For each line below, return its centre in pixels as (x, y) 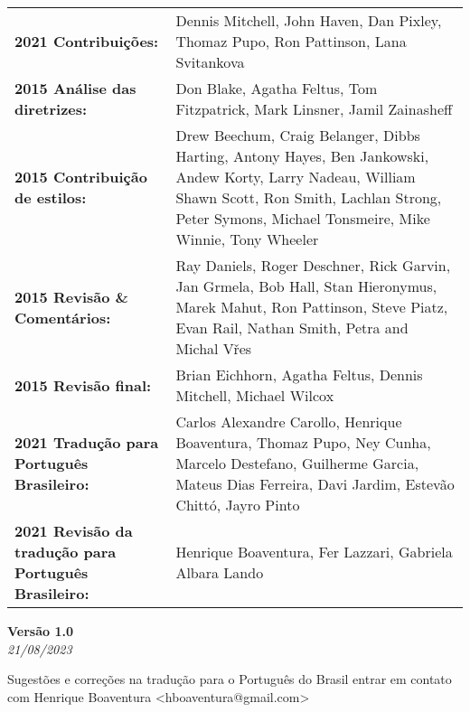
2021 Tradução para (87, 442)
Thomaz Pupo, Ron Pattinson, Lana (291, 41)
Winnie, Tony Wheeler (247, 239)
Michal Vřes (214, 348)
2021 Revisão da (74, 531)
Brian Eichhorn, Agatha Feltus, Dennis (299, 375)
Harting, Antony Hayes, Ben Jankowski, (302, 156)
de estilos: (51, 197)
